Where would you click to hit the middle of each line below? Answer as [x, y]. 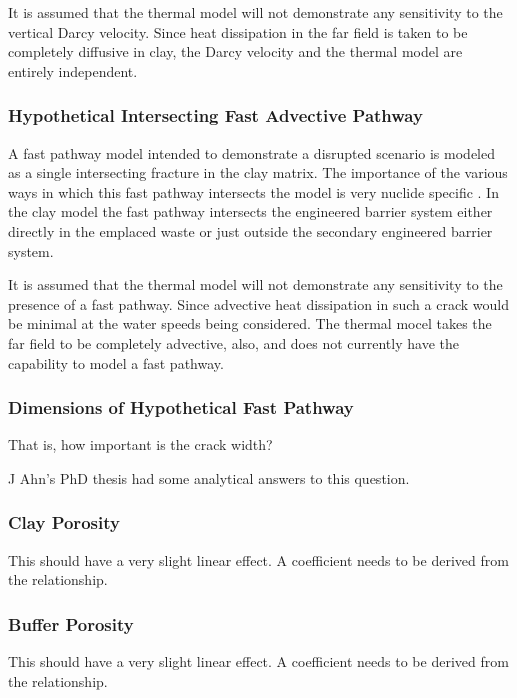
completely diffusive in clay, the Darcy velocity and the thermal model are [235, 51]
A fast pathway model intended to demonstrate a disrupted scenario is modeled [251, 152]
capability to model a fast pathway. [116, 362]
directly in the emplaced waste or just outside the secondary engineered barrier [250, 230]
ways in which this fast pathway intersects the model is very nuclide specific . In [253, 191]
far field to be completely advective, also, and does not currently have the [233, 342]
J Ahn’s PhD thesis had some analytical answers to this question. [209, 477]
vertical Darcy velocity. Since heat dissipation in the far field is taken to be [238, 31]
